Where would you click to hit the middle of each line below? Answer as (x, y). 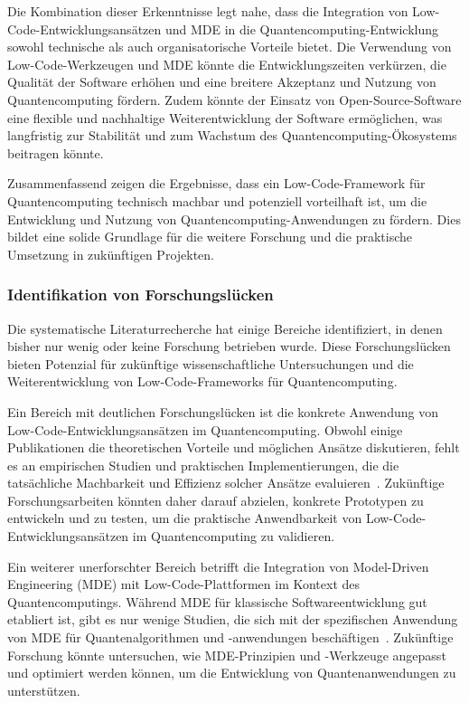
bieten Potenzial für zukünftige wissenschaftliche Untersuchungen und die (211, 363)
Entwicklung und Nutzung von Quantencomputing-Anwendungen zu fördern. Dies (234, 218)
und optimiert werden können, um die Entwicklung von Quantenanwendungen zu (232, 673)
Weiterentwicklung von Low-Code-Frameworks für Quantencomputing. (202, 381)
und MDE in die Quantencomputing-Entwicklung (301, 28)
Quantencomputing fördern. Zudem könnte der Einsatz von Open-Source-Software (234, 99)
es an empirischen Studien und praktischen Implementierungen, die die (203, 465)
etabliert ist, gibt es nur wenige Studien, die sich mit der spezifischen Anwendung (233, 619)
